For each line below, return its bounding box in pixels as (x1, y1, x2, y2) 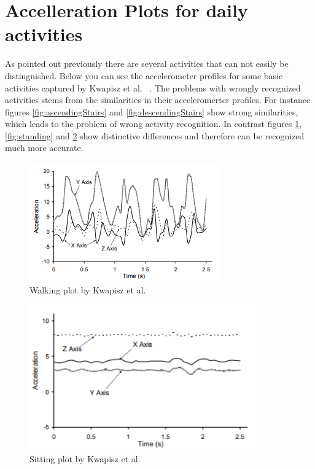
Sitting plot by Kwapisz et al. (29, 452, 141, 465)
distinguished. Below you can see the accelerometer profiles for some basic (5, 69, 283, 82)
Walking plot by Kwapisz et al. (29, 283, 146, 296)
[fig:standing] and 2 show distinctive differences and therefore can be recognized (5, 129, 305, 142)
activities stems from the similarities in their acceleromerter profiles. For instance (5, 93, 311, 106)
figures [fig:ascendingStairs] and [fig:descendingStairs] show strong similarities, (5, 105, 298, 118)
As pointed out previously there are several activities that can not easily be (5, 57, 289, 70)
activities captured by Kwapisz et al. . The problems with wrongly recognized (5, 81, 301, 94)
